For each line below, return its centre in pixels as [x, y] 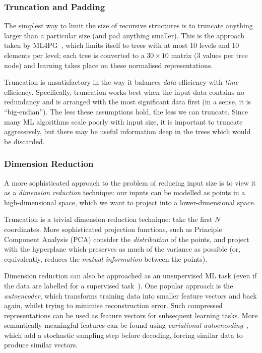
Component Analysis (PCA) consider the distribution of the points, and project [127, 239]
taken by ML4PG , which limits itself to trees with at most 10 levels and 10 [122, 45]
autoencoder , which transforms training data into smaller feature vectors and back [130, 295]
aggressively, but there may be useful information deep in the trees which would [127, 131]
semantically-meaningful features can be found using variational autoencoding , [126, 325]
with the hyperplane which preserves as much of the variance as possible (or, [122, 249]
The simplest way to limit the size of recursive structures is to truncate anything [128, 25]
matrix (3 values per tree [209, 55]
